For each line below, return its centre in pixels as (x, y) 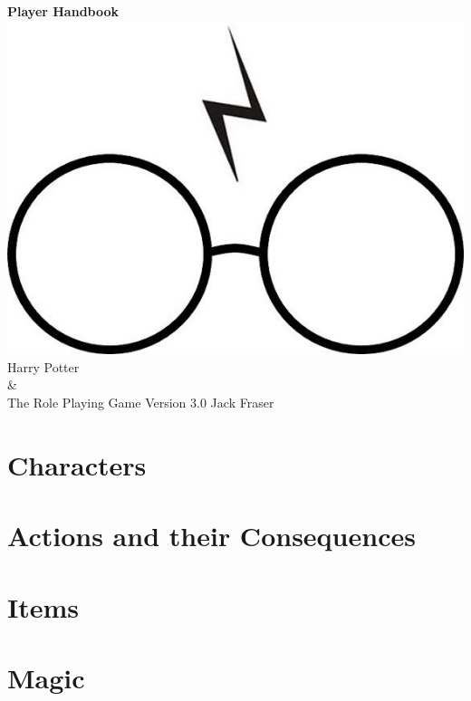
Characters (77, 464)
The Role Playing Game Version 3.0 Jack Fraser (141, 403)
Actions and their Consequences (211, 536)
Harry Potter (43, 366)
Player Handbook (63, 11)
